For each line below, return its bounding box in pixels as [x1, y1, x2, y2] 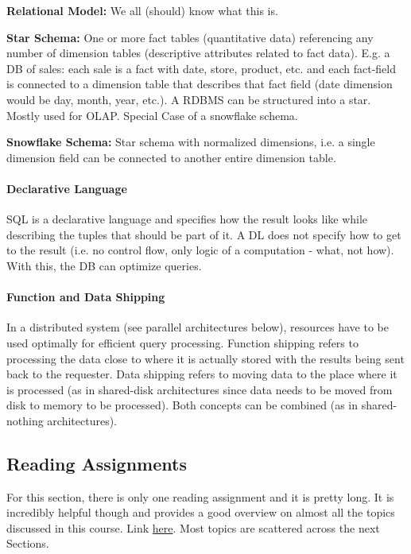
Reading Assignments [6, 451, 187, 475]
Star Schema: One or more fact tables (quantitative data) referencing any [6, 29, 374, 45]
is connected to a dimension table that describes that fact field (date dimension [6, 76, 393, 92]
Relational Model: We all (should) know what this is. [6, 2, 278, 18]
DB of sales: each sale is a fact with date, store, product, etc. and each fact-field [6, 60, 397, 76]
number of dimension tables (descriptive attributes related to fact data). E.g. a [6, 45, 390, 61]
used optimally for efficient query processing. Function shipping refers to [6, 334, 359, 351]
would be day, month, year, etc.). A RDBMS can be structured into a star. [6, 91, 371, 107]
